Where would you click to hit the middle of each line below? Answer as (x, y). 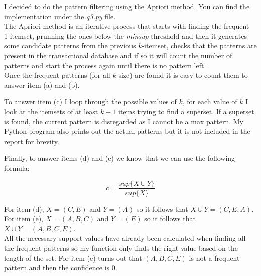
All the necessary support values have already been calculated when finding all (125, 238)
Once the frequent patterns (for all (57, 75)
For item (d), (24, 209)
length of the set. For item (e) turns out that (73, 258)
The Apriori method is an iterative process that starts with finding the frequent (127, 26)
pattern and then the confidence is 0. (61, 268)
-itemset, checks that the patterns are (199, 45)
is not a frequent (214, 258)
